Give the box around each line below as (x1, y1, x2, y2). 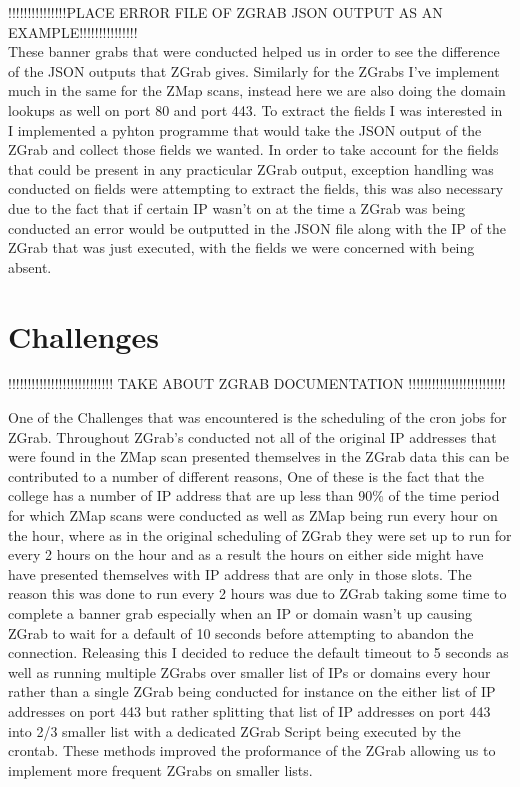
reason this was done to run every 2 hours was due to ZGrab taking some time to (8, 583, 507, 604)
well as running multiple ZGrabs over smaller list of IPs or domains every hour (8, 661, 491, 682)
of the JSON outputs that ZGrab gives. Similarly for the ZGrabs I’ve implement (8, 60, 500, 81)
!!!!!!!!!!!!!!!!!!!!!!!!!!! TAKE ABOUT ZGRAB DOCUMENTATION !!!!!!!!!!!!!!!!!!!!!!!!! (8, 373, 506, 394)
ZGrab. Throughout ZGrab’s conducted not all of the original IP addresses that (8, 426, 497, 447)
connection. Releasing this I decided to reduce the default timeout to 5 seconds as (8, 642, 509, 663)
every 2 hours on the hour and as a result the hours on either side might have (8, 544, 484, 565)
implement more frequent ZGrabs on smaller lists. (8, 759, 313, 780)
